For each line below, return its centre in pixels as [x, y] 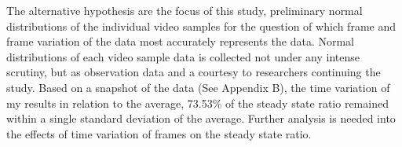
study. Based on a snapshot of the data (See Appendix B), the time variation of [198, 87]
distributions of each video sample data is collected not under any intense [183, 56]
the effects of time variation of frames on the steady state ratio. [159, 133]
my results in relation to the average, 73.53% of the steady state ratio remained [197, 103]
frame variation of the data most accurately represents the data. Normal [181, 41]
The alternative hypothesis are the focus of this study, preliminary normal [185, 10]
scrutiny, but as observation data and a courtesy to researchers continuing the [194, 72]
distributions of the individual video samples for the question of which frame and [201, 26]
